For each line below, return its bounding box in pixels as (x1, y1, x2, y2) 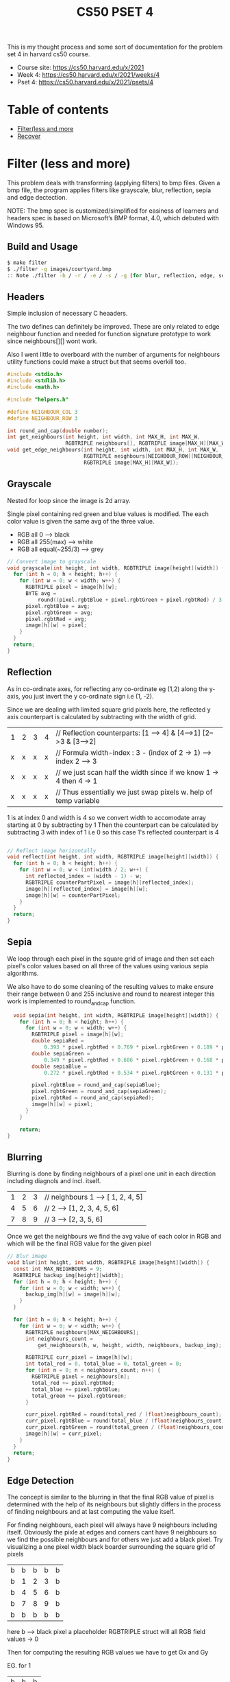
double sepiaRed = (31, 1038, 84, 1044)
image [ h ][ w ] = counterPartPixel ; (25, 891, 121, 899)
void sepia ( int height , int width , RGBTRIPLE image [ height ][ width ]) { (13, 1012, 219, 1019)
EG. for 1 (7, 1661, 31, 1670)
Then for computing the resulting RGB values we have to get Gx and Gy (7, 1648, 209, 1657)
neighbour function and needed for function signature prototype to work (7, 330, 211, 338)
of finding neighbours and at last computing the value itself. (7, 1508, 175, 1516)
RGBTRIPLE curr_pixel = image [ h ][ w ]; (25, 1354, 133, 1361)
